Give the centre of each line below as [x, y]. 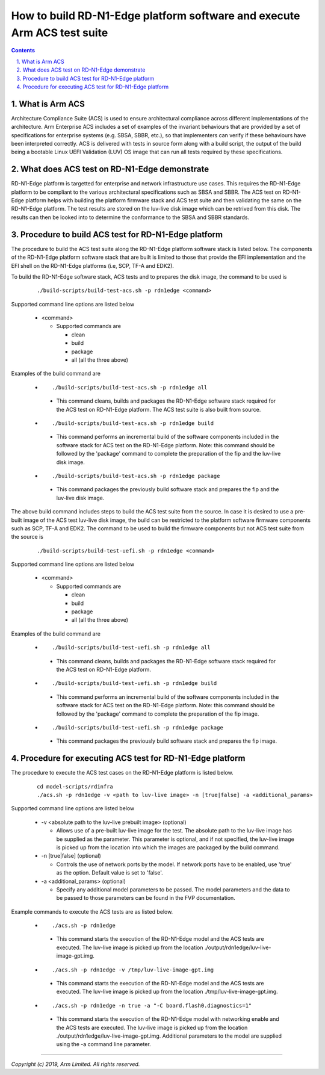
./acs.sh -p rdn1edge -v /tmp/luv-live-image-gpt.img [133, 970]
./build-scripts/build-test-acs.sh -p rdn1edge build [133, 423]
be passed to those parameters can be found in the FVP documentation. [146, 898]
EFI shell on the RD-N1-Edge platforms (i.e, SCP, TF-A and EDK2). [93, 265]
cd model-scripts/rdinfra [75, 786]
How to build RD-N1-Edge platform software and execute [156, 16]
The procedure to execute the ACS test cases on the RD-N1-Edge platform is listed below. [122, 773]
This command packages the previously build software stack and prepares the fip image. [167, 741]
